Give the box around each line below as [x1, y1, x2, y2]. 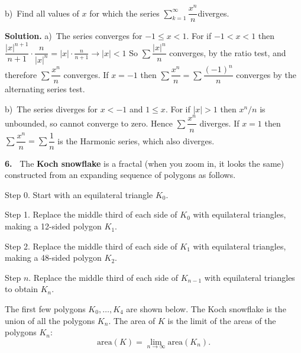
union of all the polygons [5, 314, 95, 326]
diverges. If [199, 116, 239, 129]
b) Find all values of [5, 7, 79, 19]
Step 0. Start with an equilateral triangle [5, 188, 153, 200]
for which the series [89, 7, 160, 19]
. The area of [108, 314, 156, 326]
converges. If [63, 68, 109, 80]
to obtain [5, 283, 38, 295]
